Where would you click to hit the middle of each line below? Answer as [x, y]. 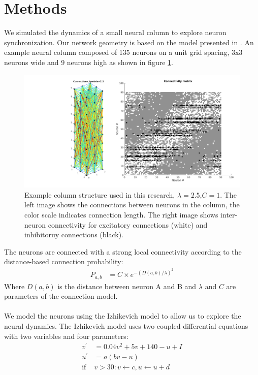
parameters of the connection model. [61, 296]
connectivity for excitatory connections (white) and [128, 224]
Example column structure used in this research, [100, 194]
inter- [229, 215]
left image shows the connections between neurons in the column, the [132, 205]
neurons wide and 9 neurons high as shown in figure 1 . [89, 62]
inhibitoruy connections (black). [74, 235]
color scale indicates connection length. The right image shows [121, 215]
